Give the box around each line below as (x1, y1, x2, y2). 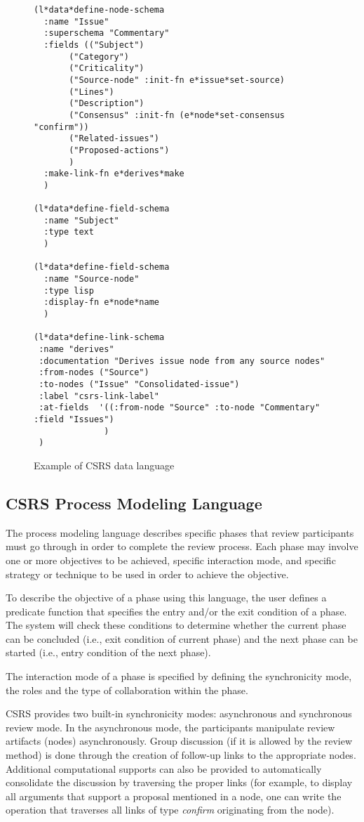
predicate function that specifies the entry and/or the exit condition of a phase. (6, 604, 347, 618)
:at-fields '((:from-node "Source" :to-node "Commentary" (39, 403, 321, 413)
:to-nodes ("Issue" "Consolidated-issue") (39, 379, 240, 389)
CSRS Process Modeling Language (6, 492, 262, 514)
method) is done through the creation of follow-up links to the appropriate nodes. (6, 748, 356, 762)
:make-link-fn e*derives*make (43, 169, 184, 179)
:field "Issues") (34, 414, 114, 424)
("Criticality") (69, 63, 144, 74)
